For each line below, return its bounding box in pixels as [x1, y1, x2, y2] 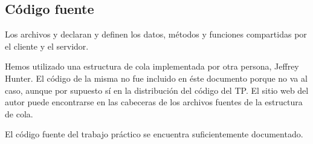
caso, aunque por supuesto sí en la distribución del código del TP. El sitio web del [5, 83, 309, 96]
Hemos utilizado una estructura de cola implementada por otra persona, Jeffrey [5, 60, 299, 73]
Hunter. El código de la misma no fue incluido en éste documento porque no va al [5, 71, 308, 84]
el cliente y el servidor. [5, 39, 89, 52]
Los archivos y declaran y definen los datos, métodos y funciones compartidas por [5, 28, 307, 41]
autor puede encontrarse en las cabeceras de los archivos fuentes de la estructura [5, 96, 303, 108]
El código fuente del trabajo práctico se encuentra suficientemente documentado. [5, 128, 303, 140]
